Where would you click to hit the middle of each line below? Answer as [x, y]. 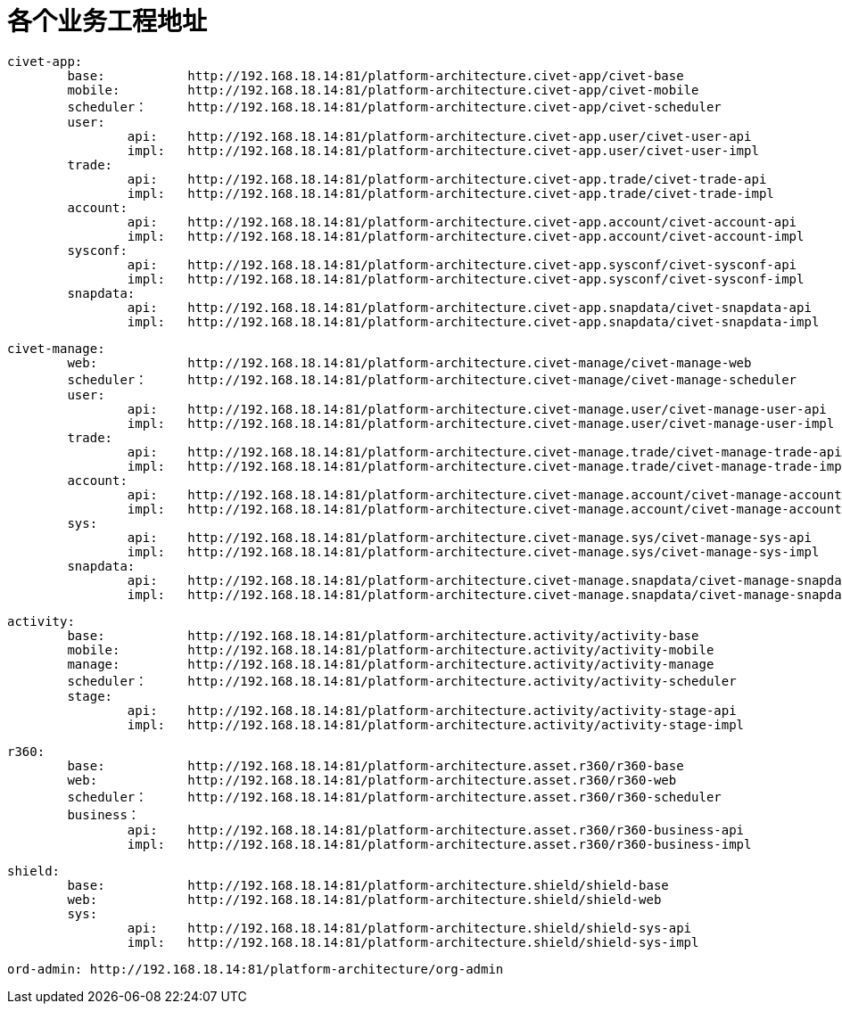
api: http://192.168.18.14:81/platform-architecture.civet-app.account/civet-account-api [462, 222]
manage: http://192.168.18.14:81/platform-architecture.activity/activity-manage [391, 664]
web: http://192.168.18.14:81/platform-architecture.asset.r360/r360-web [372, 780]
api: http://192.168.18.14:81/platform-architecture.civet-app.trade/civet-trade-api [447, 179]
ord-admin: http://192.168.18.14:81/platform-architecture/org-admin [256, 969]
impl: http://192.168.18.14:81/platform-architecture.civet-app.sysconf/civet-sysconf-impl [466, 279]
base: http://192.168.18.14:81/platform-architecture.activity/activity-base [383, 635]
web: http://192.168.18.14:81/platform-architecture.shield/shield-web [364, 899]
